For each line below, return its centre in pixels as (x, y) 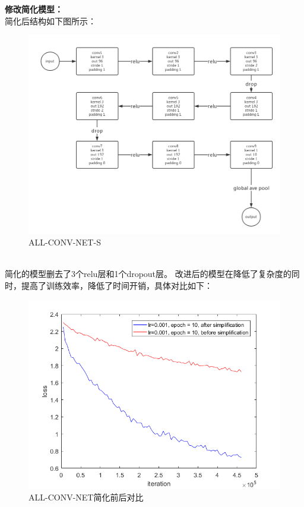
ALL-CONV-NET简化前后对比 (86, 497)
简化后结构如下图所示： (50, 21)
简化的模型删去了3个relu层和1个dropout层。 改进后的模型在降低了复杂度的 (148, 274)
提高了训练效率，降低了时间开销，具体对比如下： (117, 286)
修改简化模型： (34, 9)
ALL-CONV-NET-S (65, 242)
